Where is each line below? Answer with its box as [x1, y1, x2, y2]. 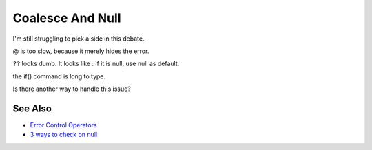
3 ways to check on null [30, 131, 98, 139]
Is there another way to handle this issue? [12, 85, 131, 93]
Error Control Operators [30, 121, 97, 129]
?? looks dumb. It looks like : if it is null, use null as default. [12, 59, 180, 68]
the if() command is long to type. [12, 72, 106, 81]
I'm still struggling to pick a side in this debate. [12, 34, 145, 43]
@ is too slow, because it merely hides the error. [12, 47, 149, 55]
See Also [12, 103, 52, 114]
